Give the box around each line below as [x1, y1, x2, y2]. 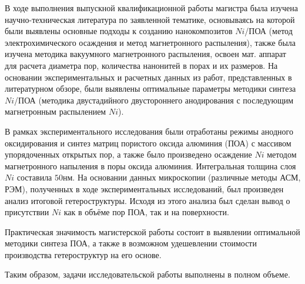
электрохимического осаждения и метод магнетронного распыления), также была [5, 36, 296, 48]
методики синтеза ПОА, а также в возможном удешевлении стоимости [5, 237, 257, 249]
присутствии [5, 206, 49, 218]
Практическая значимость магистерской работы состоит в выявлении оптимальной [5, 225, 300, 238]
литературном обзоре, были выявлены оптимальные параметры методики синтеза [5, 82, 296, 95]
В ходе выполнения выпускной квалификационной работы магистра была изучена [5, 2, 298, 14]
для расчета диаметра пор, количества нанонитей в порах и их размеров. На [5, 59, 278, 71]
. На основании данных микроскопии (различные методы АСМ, [72, 171, 301, 183]
